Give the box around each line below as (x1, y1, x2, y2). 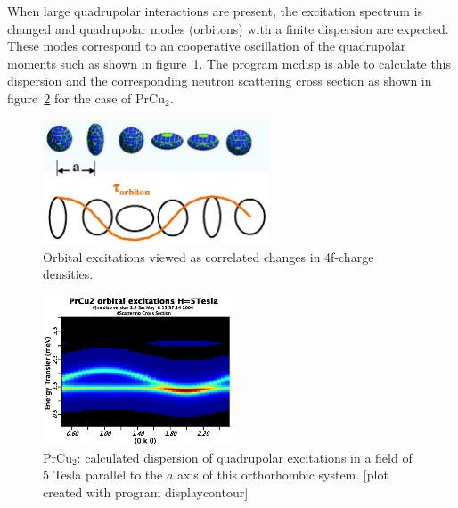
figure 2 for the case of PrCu (7, 88, 165, 107)
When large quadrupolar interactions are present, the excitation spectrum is (7, 2, 423, 20)
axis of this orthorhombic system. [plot (177, 465, 388, 484)
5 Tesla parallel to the (43, 465, 163, 484)
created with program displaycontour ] (43, 483, 249, 502)
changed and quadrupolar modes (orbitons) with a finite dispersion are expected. (7, 19, 449, 37)
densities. (43, 265, 94, 283)
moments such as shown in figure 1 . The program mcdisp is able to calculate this (7, 53, 452, 72)
